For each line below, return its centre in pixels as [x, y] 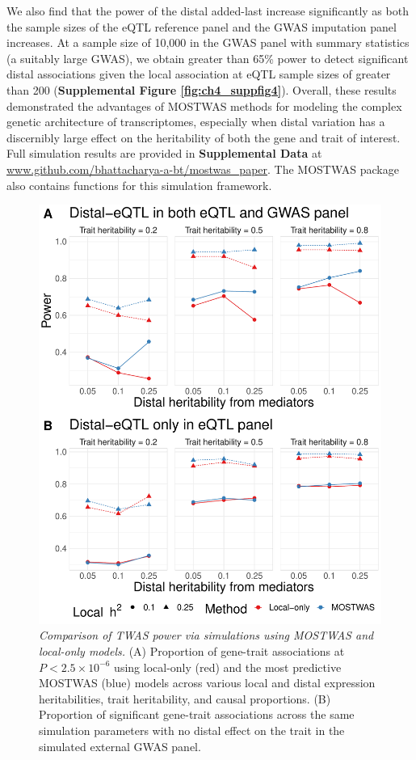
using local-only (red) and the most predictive [228, 667]
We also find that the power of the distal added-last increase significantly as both [208, 11]
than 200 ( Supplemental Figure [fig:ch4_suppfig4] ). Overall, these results [202, 89]
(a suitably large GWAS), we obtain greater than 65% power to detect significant [208, 58]
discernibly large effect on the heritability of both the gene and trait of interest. [204, 137]
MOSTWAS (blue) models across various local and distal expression [207, 683]
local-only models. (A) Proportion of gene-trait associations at [192, 651]
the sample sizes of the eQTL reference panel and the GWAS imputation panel [202, 26]
